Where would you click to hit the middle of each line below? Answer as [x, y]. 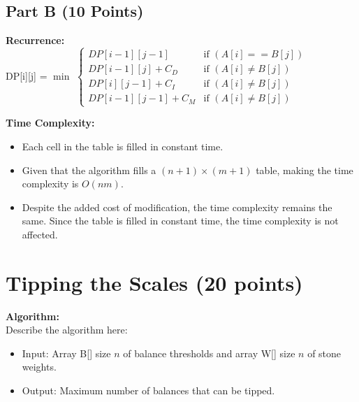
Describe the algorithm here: [67, 330]
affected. [40, 234]
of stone [324, 353]
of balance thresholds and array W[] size [209, 353]
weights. [39, 367]
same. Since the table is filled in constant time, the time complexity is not [180, 221]
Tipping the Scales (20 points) [154, 282]
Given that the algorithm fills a [89, 170]
